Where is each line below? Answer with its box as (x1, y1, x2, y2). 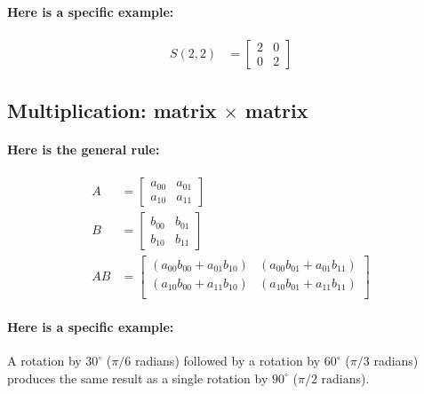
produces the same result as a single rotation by (7, 368, 268, 387)
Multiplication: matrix (7, 97, 217, 124)
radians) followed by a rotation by (134, 351, 321, 370)
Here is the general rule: (7, 140, 160, 159)
